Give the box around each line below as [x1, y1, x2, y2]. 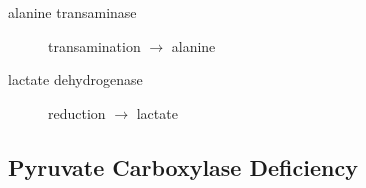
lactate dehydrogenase [8, 69, 143, 90]
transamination [48, 35, 141, 56]
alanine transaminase [8, 2, 137, 22]
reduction [48, 102, 106, 123]
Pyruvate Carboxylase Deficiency [8, 151, 358, 182]
